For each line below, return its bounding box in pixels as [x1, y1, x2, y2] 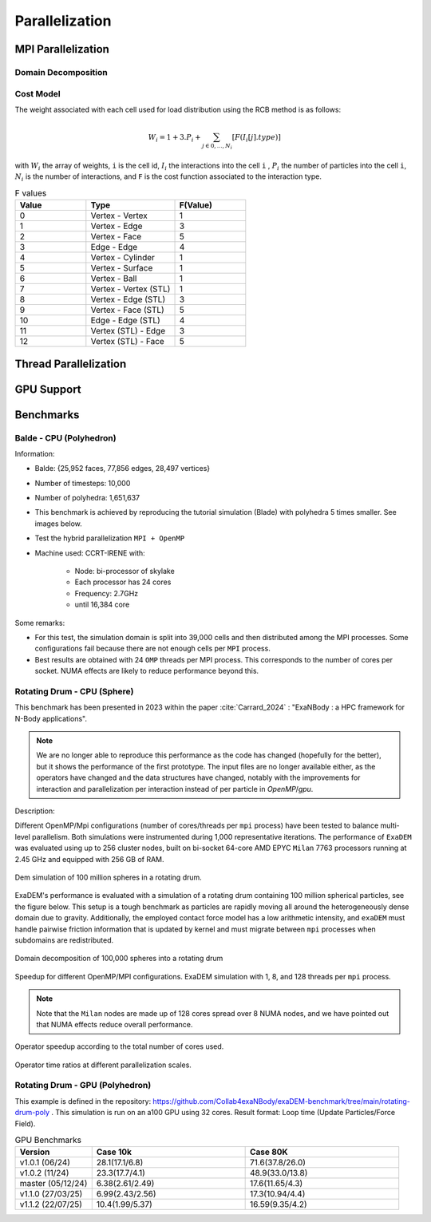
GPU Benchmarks [14, 1134, 81, 1145]
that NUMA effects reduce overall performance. [36, 1019, 193, 1029]
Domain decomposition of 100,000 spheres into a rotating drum [14, 954, 223, 963]
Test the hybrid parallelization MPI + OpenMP [34, 533, 185, 543]
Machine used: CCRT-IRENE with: [34, 548, 145, 558]
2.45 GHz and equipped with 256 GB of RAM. [14, 854, 164, 864]
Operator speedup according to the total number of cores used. [14, 1042, 224, 1051]
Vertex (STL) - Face [90, 336, 165, 347]
